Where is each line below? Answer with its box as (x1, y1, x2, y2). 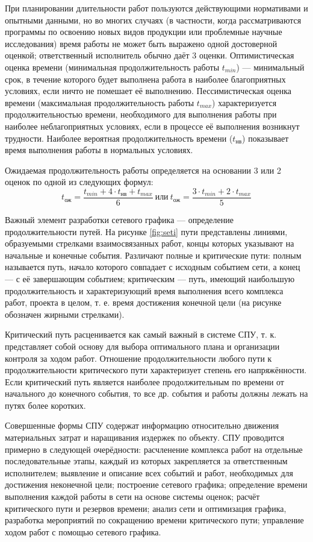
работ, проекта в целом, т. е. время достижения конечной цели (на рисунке (5, 296, 282, 309)
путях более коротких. (5, 399, 86, 411)
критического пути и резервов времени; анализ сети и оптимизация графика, (5, 502, 287, 514)
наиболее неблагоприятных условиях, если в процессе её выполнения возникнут (5, 119, 300, 132)
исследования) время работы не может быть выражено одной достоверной (5, 37, 277, 49)
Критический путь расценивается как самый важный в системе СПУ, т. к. (5, 328, 277, 341)
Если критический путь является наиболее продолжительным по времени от (5, 375, 284, 388)
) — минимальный (236, 60, 305, 73)
